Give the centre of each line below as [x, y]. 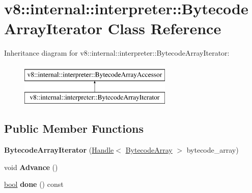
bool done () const [34, 184]
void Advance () [31, 167]
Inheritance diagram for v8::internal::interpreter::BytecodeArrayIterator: [117, 53]
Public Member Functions [74, 128]
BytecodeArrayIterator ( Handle [59, 150]
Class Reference [164, 28]
